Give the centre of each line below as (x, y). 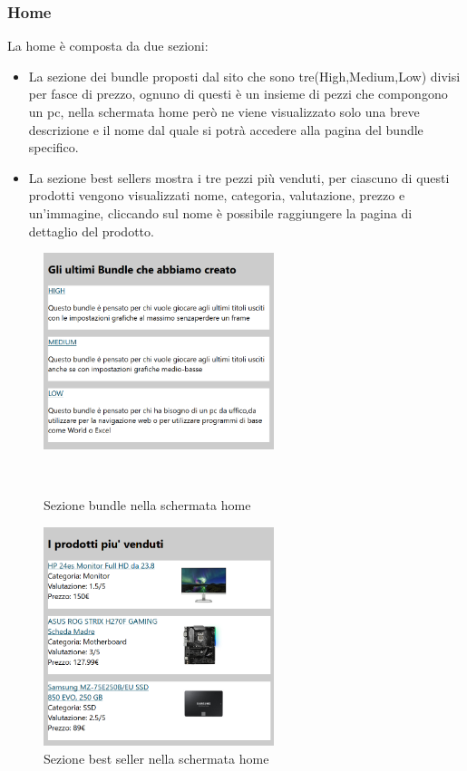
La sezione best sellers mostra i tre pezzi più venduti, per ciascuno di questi (239, 177)
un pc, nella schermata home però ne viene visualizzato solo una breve (224, 111)
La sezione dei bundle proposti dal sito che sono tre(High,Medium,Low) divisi (244, 76)
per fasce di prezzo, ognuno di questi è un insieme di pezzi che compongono (238, 94)
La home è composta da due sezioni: (108, 46)
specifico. (54, 147)
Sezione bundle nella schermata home (147, 505)
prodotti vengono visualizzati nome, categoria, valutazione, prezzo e (217, 195)
